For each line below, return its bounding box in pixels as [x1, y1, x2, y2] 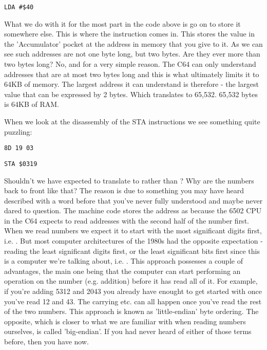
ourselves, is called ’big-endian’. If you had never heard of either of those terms [4, 326, 252, 337]
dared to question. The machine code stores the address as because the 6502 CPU [4, 205, 262, 216]
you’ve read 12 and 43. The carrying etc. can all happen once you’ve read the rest [4, 296, 262, 306]
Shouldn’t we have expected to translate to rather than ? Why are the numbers [4, 175, 254, 186]
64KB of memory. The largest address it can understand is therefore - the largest [4, 79, 259, 89]
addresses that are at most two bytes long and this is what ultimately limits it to [4, 68, 259, 79]
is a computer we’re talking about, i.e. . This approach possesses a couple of [4, 255, 243, 266]
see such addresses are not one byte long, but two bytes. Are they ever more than [4, 48, 260, 59]
